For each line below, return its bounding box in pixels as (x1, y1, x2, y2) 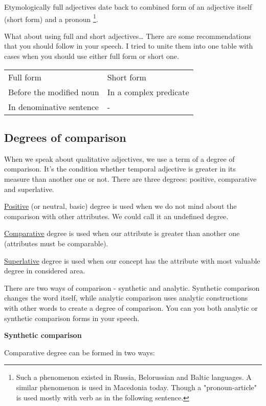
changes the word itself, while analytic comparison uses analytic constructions (4, 292, 248, 303)
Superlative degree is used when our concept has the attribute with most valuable (4, 255, 260, 266)
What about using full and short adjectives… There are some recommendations (4, 30, 251, 41)
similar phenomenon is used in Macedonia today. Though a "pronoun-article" (16, 381, 257, 392)
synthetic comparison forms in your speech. (4, 312, 140, 323)
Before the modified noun (8, 86, 99, 98)
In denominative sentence (8, 100, 99, 113)
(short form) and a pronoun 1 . (4, 12, 98, 24)
